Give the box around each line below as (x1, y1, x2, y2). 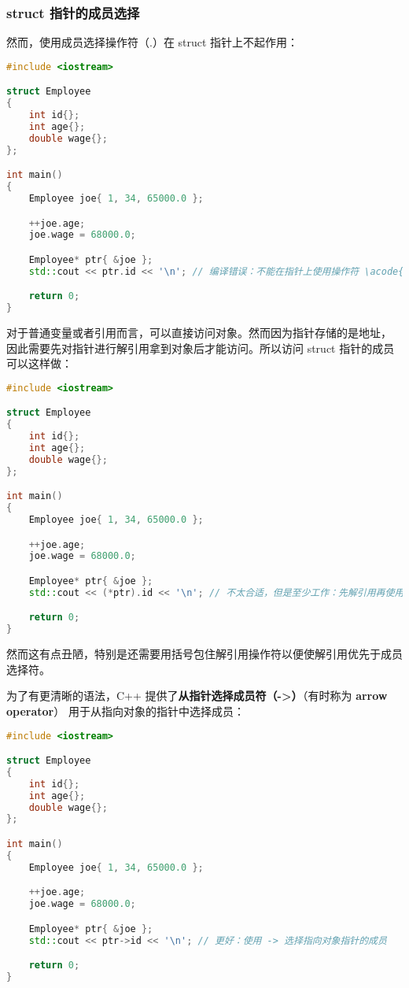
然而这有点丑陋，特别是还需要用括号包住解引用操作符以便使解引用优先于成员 (6, 646, 403, 662)
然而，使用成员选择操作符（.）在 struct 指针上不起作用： (6, 34, 299, 50)
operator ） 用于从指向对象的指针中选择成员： (6, 702, 245, 719)
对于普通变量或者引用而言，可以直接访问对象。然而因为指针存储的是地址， (6, 324, 392, 341)
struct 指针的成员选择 (6, 2, 140, 22)
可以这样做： (6, 355, 72, 372)
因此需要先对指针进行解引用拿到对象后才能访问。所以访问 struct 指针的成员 (6, 339, 395, 356)
